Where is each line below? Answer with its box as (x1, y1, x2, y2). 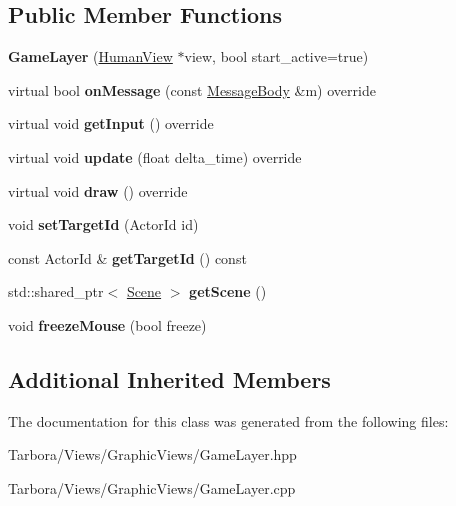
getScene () (189, 281, 267, 302)
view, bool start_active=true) (184, 46, 369, 67)
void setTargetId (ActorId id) (8, 214, 199, 235)
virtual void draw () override (8, 180, 188, 201)
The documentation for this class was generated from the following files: (8, 410, 449, 431)
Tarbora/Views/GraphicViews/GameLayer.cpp (8, 477, 296, 498)
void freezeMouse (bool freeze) (8, 314, 207, 335)
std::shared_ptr (8, 281, 104, 302)
